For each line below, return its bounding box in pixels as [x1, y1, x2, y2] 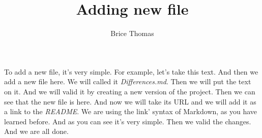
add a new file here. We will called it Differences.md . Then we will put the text [4, 76, 251, 87]
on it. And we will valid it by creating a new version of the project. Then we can [4, 86, 255, 96]
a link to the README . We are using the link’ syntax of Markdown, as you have [4, 106, 257, 117]
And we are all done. [4, 126, 69, 136]
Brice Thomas [110, 28, 154, 39]
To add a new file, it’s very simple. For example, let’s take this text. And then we [4, 66, 258, 77]
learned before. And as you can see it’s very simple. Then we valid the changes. [4, 116, 251, 126]
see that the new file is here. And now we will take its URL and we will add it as [4, 96, 256, 107]
